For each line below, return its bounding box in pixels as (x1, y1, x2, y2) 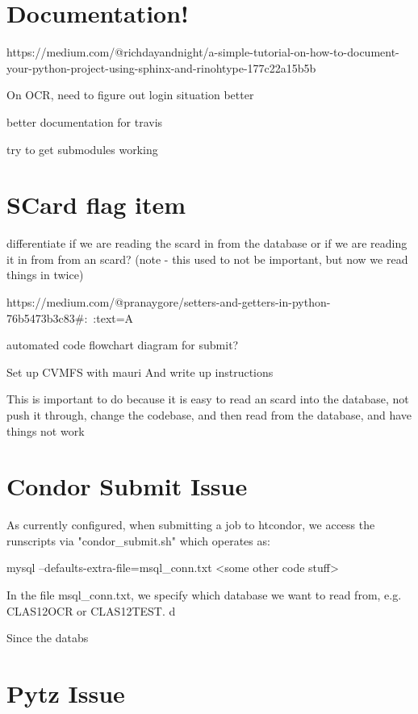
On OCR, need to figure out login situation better (6, 86, 254, 103)
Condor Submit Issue (6, 470, 248, 503)
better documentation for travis (6, 113, 163, 130)
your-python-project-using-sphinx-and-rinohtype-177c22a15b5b (6, 59, 316, 76)
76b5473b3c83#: (6, 309, 88, 326)
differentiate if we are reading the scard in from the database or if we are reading (6, 235, 408, 252)
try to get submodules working (6, 140, 158, 157)
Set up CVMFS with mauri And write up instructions (6, 363, 274, 380)
